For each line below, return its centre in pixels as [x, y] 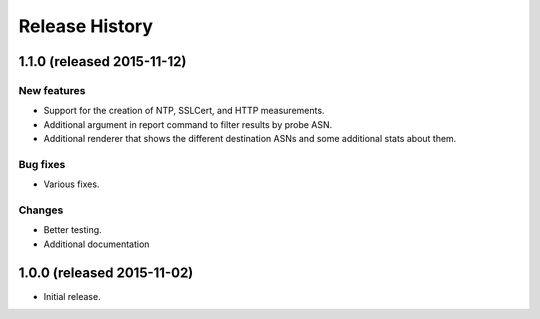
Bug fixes [42, 164]
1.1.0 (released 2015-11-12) [102, 61]
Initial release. [72, 296]
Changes [41, 210]
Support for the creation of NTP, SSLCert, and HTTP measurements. [184, 111]
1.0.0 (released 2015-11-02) [106, 272]
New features [52, 90]
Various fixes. [71, 184]
